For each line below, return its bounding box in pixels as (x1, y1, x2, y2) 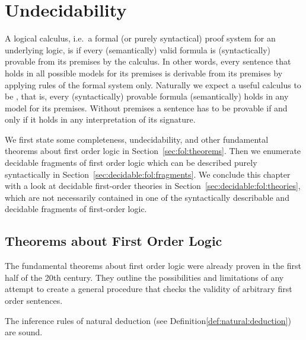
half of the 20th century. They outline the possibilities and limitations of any (5, 271, 284, 283)
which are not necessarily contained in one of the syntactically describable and (5, 191, 289, 203)
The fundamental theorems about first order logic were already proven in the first (5, 259, 301, 272)
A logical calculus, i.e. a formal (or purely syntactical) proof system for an (5, 32, 276, 44)
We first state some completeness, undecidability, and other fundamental (5, 133, 269, 145)
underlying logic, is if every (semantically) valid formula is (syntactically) (5, 43, 271, 56)
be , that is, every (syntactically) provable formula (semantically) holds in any (5, 90, 289, 102)
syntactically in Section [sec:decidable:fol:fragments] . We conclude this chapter (5, 168, 291, 180)
